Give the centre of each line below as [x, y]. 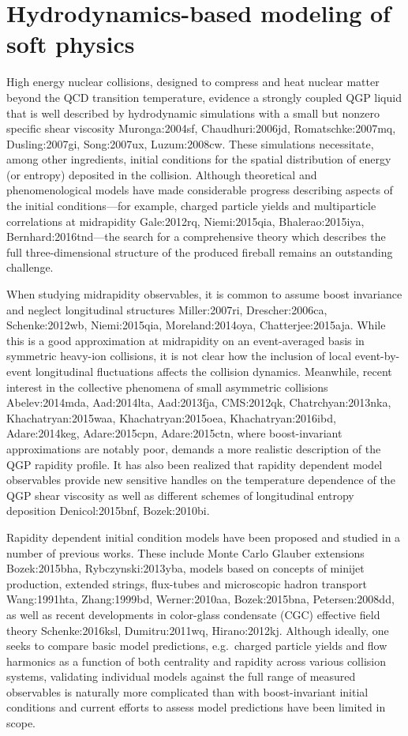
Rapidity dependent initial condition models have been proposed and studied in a [204, 537]
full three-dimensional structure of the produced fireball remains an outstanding [200, 252]
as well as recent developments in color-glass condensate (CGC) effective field [193, 614]
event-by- [377, 356]
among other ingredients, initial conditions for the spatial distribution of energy [199, 159]
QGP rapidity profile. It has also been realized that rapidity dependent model [195, 464]
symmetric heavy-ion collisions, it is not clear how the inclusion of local [179, 356]
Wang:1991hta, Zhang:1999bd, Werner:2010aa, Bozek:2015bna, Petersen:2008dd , [200, 599]
